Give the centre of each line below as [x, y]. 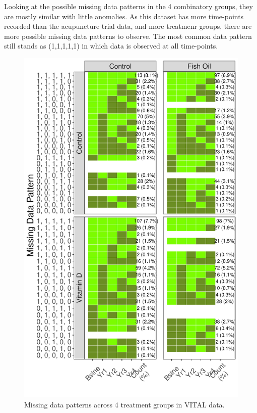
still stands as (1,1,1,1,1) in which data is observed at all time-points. [111, 46]
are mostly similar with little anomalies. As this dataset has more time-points [124, 16]
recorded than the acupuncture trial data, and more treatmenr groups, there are [128, 26]
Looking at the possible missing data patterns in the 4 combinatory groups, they [128, 6]
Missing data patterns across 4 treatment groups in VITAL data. [124, 404]
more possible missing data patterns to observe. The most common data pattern [128, 36]
